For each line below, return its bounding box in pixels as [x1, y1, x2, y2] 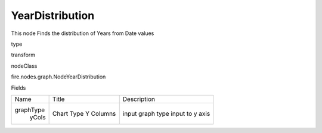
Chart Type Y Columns [52, 109, 116, 118]
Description [122, 95, 155, 103]
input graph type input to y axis [122, 109, 210, 118]
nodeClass [11, 62, 38, 69]
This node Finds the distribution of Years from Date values [11, 30, 154, 37]
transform [11, 51, 36, 59]
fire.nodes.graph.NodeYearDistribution [11, 73, 106, 80]
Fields [11, 84, 26, 91]
